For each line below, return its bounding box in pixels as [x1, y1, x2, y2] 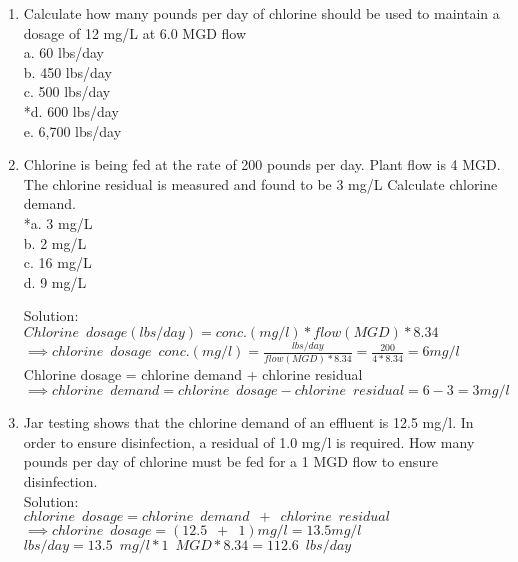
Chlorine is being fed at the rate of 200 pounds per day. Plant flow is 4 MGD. [23, 154, 501, 175]
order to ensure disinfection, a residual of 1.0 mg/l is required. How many [23, 431, 475, 452]
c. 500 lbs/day [23, 81, 111, 102]
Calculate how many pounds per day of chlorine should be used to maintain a [23, 3, 500, 23]
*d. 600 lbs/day [23, 100, 119, 121]
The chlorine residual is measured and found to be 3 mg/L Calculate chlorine [23, 173, 498, 194]
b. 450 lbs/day [23, 61, 112, 82]
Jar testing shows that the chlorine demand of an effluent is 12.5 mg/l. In [23, 412, 474, 433]
